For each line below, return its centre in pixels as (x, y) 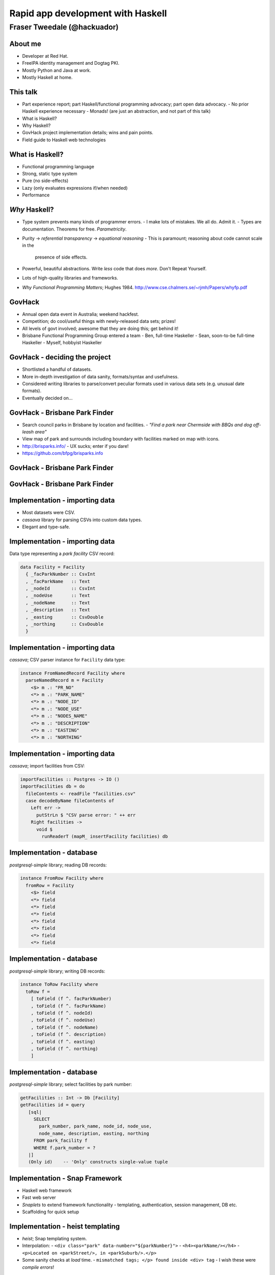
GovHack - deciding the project (60, 357)
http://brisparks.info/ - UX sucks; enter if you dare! (75, 446)
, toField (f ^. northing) (65, 1049)
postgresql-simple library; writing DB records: (57, 971)
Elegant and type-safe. (46, 527)
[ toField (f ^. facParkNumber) (71, 999)
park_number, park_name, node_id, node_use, (95, 1126)
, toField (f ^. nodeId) (62, 1013)
